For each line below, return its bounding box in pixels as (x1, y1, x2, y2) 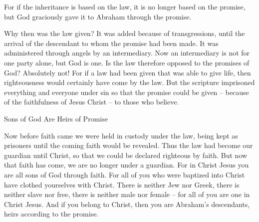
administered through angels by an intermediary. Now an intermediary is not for (4, 47, 250, 58)
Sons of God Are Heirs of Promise (4, 113, 108, 123)
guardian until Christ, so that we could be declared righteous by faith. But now (4, 149, 248, 160)
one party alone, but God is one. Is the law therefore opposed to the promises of (4, 57, 250, 67)
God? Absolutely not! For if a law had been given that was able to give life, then (4, 67, 251, 77)
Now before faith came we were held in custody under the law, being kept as (4, 130, 238, 140)
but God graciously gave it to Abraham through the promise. (4, 11, 192, 21)
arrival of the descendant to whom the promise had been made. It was (4, 37, 219, 48)
